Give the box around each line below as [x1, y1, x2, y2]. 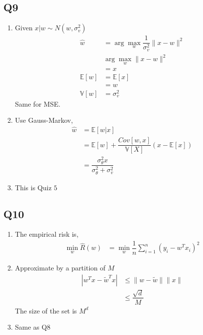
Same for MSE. [15, 98, 61, 109]
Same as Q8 [15, 322, 51, 332]
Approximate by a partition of [15, 263, 106, 273]
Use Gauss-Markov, [15, 115, 73, 125]
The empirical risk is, [15, 229, 79, 239]
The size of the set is [15, 305, 77, 315]
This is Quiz [15, 182, 52, 192]
